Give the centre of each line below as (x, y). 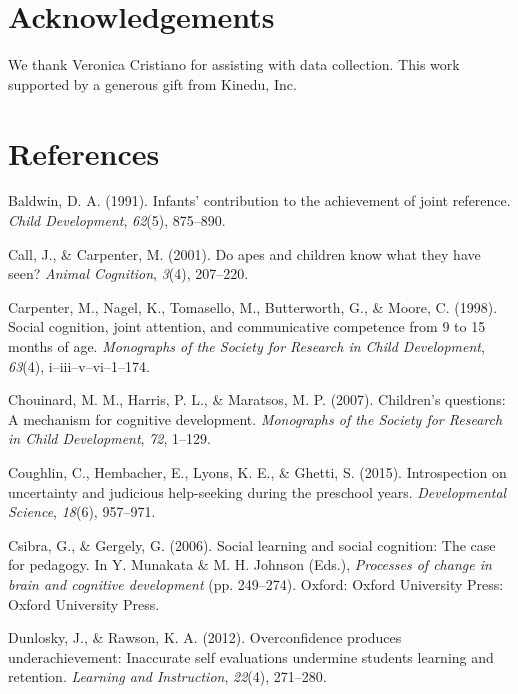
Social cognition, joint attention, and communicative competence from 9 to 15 (247, 326)
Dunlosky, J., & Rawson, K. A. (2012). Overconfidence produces (205, 637)
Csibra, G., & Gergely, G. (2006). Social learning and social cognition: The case (252, 544)
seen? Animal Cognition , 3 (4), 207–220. (128, 273)
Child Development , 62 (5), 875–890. (117, 220)
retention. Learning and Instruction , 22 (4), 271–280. (167, 676)
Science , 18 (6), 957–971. (82, 511)
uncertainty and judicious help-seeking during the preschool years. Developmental (257, 491)
